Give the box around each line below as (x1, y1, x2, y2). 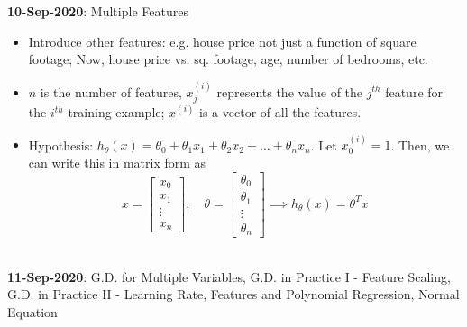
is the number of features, (40, 82, 182, 101)
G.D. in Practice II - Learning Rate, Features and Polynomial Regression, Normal (7, 285, 460, 304)
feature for (385, 82, 444, 101)
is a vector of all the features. (199, 103, 362, 122)
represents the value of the (216, 82, 363, 101)
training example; (68, 103, 165, 122)
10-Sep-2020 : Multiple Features (7, 2, 188, 20)
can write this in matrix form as (28, 153, 206, 172)
